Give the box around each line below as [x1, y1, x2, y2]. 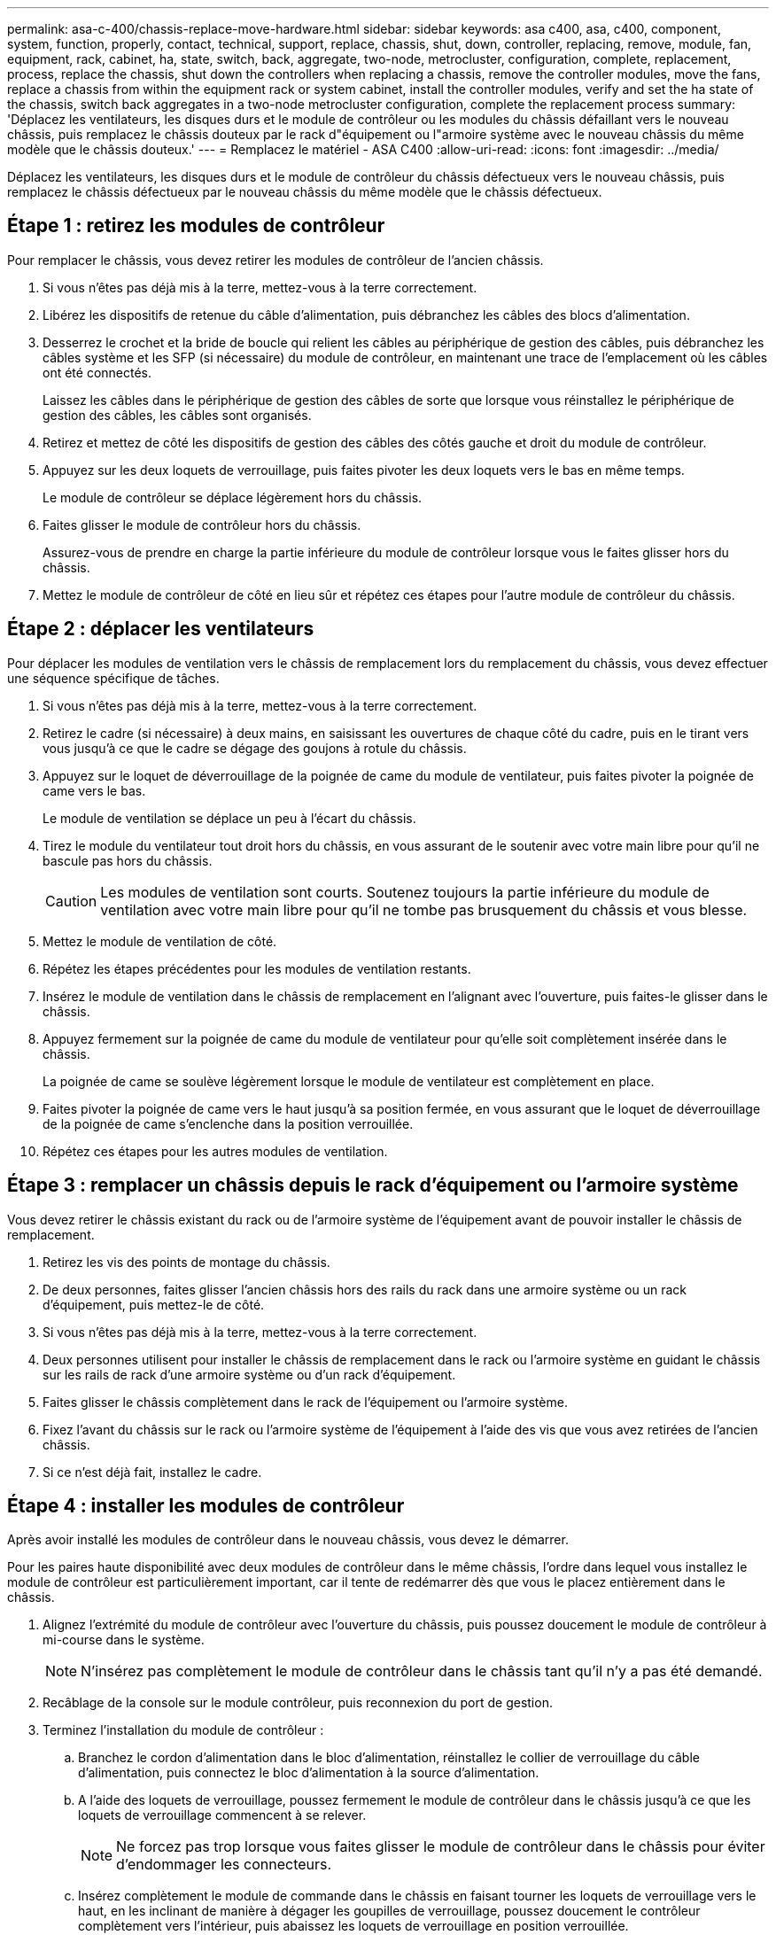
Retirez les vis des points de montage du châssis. [43, 1254, 330, 1270]
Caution [45, 891, 97, 910]
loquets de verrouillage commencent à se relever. [78, 1807, 367, 1823]
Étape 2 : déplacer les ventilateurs [7, 618, 314, 641]
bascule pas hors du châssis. [43, 852, 213, 868]
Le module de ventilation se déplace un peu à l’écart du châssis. [43, 810, 416, 826]
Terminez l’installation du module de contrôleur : [43, 1722, 324, 1738]
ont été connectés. [43, 364, 152, 380]
